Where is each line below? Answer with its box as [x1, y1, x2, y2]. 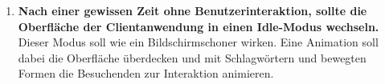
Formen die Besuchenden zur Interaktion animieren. [18, 65, 274, 82]
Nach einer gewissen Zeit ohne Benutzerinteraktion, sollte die [18, 2, 367, 18]
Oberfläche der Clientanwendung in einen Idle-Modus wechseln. [18, 18, 379, 34]
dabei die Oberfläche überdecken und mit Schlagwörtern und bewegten [18, 49, 367, 66]
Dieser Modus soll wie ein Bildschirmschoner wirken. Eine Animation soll [18, 34, 379, 50]
